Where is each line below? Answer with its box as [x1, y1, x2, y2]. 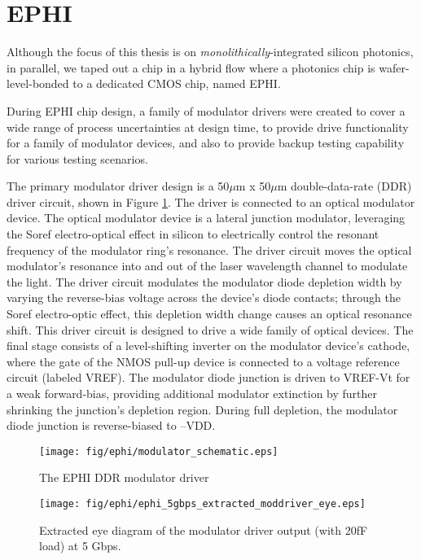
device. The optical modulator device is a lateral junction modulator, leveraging [7, 209, 406, 226]
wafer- [379, 59, 410, 76]
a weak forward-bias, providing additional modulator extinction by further [7, 385, 378, 401]
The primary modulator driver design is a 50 [7, 177, 230, 195]
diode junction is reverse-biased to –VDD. [7, 417, 216, 434]
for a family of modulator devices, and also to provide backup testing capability [7, 134, 405, 151]
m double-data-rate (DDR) [277, 177, 412, 195]
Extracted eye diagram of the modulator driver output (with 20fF [39, 521, 368, 538]
